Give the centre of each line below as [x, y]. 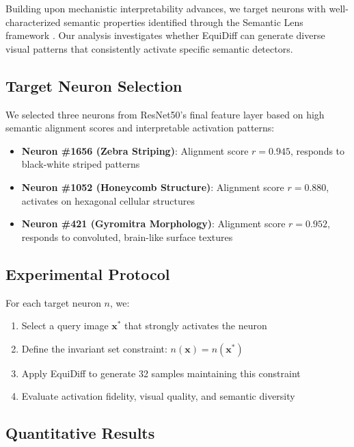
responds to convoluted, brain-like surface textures [127, 237]
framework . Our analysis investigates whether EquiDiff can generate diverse [165, 35]
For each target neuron [53, 302]
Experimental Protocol [88, 273]
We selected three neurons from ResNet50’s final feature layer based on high [165, 114]
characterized [33, 22]
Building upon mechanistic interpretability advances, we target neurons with [166, 8]
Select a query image [65, 325]
